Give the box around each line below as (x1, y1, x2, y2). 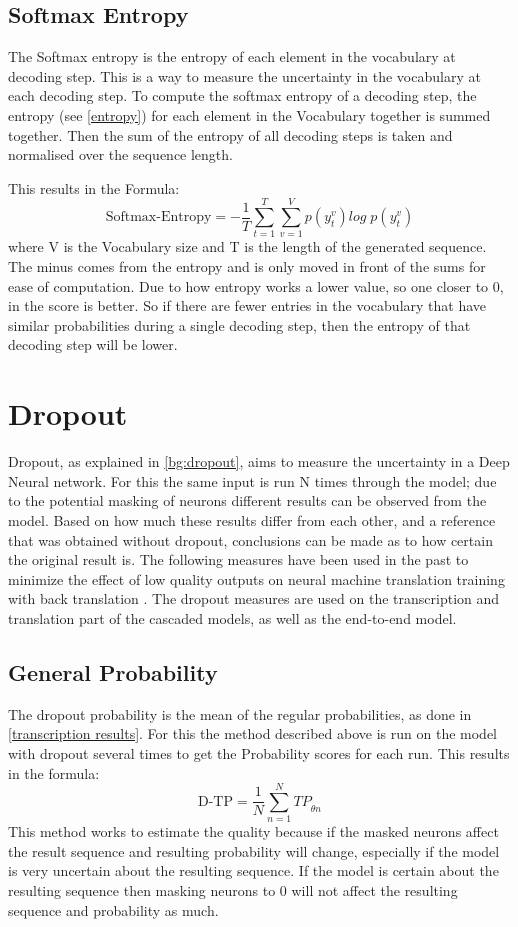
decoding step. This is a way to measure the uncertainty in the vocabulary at (8, 65, 481, 86)
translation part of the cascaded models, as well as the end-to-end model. (8, 607, 457, 628)
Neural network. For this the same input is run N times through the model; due (8, 470, 497, 491)
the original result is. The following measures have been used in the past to (8, 549, 469, 570)
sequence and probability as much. (8, 899, 219, 920)
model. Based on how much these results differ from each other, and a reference (8, 509, 496, 530)
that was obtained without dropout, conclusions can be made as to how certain (8, 529, 493, 550)
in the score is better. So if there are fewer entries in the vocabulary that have (8, 295, 487, 316)
